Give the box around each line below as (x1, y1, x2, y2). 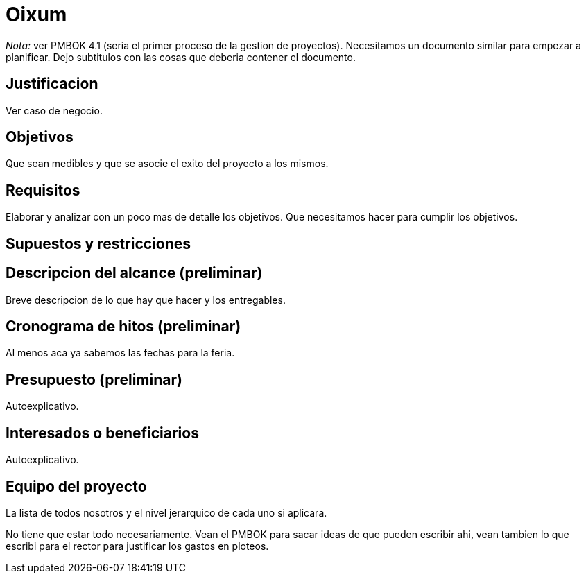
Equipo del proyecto (6, 477, 147, 495)
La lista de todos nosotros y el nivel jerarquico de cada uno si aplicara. (6, 506, 327, 519)
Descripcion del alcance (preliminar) (6, 264, 263, 282)
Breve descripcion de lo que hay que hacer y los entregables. (6, 293, 286, 306)
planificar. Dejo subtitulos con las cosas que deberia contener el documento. (6, 51, 356, 63)
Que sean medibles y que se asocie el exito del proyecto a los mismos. (6, 157, 329, 170)
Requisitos (6, 181, 80, 199)
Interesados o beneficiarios (6, 424, 199, 442)
